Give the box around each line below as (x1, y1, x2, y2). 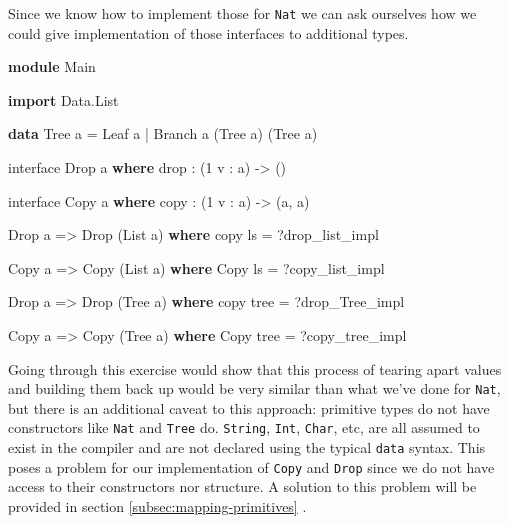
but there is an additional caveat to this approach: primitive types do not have (8, 397, 490, 418)
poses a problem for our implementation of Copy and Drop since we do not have (8, 456, 495, 477)
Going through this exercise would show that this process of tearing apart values (8, 358, 502, 379)
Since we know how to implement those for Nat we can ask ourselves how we (8, 3, 477, 23)
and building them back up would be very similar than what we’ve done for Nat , (8, 378, 501, 399)
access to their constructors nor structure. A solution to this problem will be (8, 476, 477, 497)
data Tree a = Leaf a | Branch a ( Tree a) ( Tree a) (8, 123, 318, 144)
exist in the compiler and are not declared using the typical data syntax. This (8, 437, 486, 458)
